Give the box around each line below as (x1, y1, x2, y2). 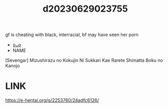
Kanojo (5, 63, 20, 69)
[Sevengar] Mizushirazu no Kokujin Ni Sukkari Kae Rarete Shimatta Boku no (5, 57, 163, 63)
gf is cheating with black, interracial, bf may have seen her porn (5, 31, 139, 38)
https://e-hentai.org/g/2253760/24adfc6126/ (5, 97, 99, 103)
